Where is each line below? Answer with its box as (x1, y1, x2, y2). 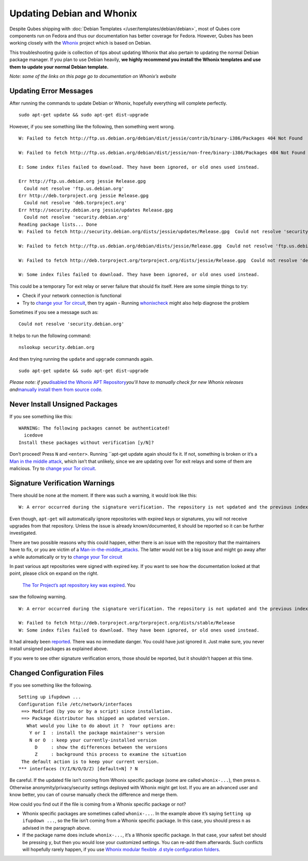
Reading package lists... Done (18, 221, 98, 227)
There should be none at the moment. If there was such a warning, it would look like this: (9, 492, 197, 498)
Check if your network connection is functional (22, 292, 122, 299)
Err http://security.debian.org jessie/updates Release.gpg (18, 207, 173, 213)
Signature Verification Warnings (9, 479, 115, 487)
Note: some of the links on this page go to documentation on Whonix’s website (9, 73, 177, 79)
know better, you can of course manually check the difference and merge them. (9, 792, 178, 798)
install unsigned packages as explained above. (9, 645, 108, 652)
